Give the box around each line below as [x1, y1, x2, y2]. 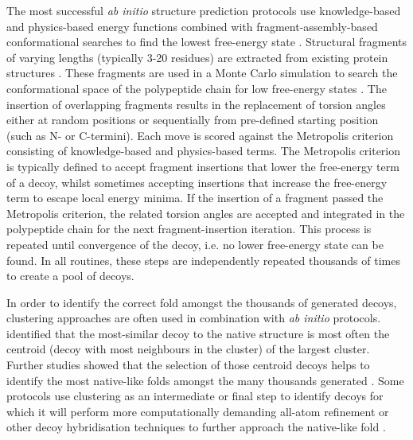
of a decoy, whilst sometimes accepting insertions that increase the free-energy [6, 173, 388, 190]
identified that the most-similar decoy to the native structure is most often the [6, 325, 390, 341]
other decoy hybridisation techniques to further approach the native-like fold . [6, 419, 386, 435]
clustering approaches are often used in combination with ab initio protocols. [6, 310, 381, 326]
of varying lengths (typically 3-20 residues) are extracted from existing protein [6, 49, 388, 65]
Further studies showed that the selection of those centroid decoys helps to [6, 356, 370, 373]
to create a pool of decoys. [6, 267, 134, 284]
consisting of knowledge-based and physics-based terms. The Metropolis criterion [6, 142, 401, 159]
